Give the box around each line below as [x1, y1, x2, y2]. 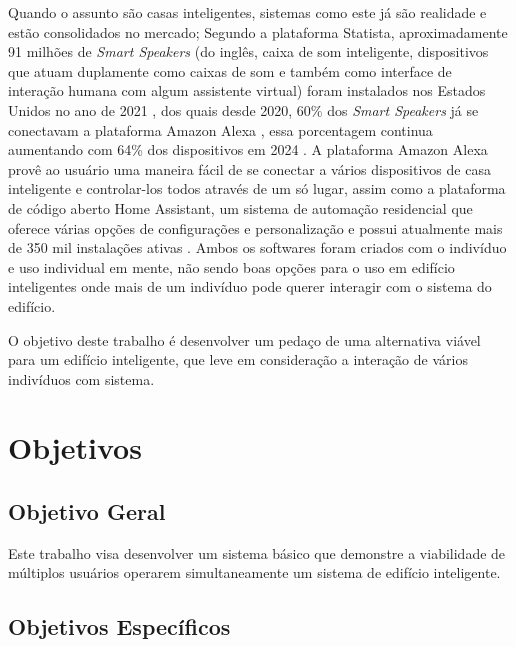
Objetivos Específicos [8, 611, 231, 642]
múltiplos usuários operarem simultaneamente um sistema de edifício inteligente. [8, 562, 501, 583]
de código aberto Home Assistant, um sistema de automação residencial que [8, 197, 473, 218]
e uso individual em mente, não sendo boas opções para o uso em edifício [8, 256, 455, 277]
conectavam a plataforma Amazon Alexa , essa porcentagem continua [8, 119, 433, 140]
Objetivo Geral [8, 496, 166, 527]
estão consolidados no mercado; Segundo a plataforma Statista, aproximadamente [8, 21, 508, 42]
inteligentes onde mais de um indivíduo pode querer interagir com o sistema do [8, 276, 492, 297]
